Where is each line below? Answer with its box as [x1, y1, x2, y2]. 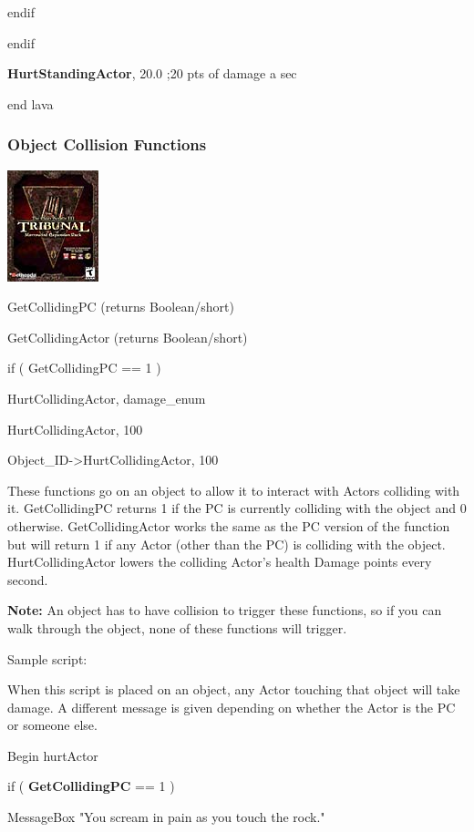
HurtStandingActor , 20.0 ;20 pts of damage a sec [7, 64, 297, 83]
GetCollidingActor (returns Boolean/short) [7, 327, 248, 346]
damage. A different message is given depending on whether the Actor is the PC [7, 697, 456, 716]
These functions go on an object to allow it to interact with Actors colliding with [7, 480, 460, 499]
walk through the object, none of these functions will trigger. [7, 618, 347, 637]
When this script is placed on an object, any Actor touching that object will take [7, 680, 460, 699]
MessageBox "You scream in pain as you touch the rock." [7, 807, 325, 827]
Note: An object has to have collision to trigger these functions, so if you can [7, 601, 442, 620]
